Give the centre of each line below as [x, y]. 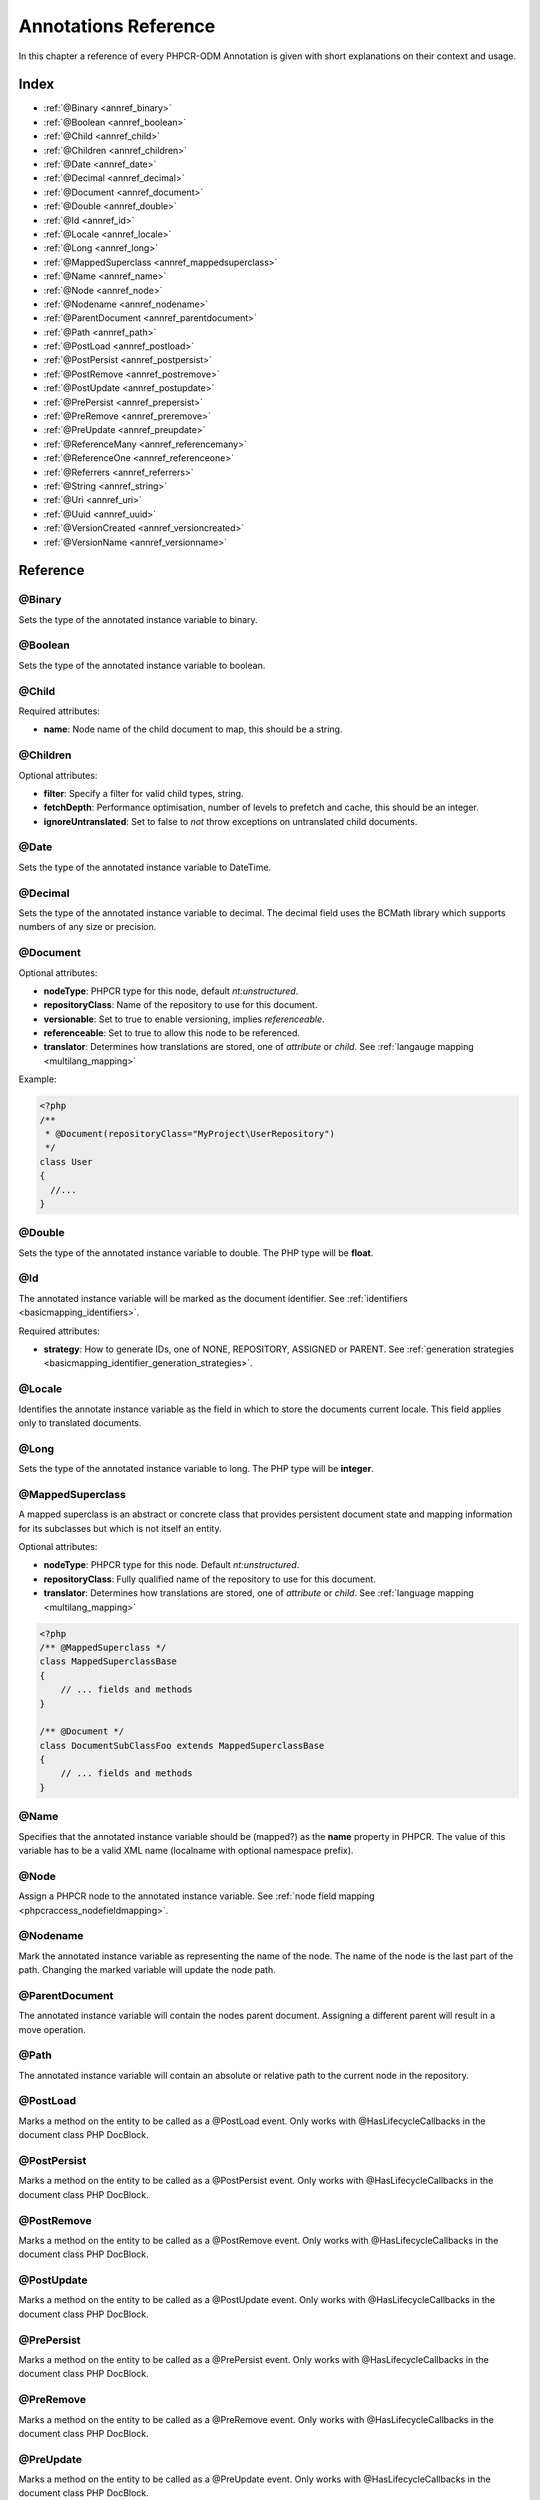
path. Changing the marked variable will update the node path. [147, 1970]
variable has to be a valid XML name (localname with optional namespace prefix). [186, 1850]
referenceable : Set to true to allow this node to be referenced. [171, 1033]
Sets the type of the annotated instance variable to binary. [138, 619]
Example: [37, 1079]
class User [66, 1161]
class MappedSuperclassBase [108, 1661]
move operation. [52, 2029]
